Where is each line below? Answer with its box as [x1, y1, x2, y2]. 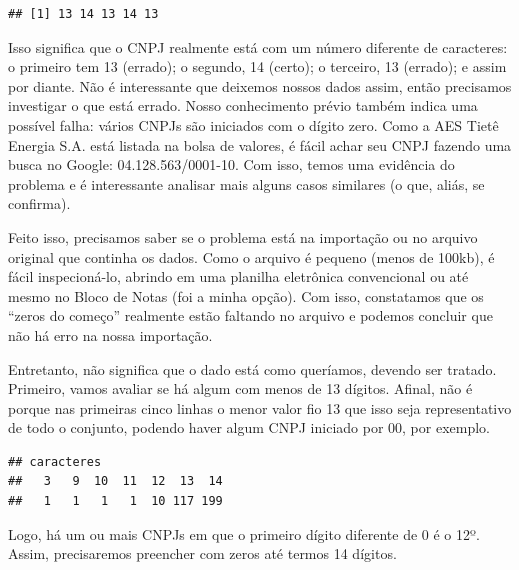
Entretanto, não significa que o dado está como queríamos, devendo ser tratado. [8, 358, 497, 379]
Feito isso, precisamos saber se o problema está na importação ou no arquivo [8, 226, 478, 247]
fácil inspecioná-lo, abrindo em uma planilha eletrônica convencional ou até [8, 266, 469, 287]
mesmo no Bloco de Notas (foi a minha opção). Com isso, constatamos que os [8, 285, 484, 306]
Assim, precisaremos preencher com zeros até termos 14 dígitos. [8, 543, 397, 564]
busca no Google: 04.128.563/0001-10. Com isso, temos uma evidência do [8, 154, 455, 175]
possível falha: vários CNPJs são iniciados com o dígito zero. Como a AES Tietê [8, 114, 499, 135]
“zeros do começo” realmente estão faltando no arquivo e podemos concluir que [8, 305, 493, 326]
